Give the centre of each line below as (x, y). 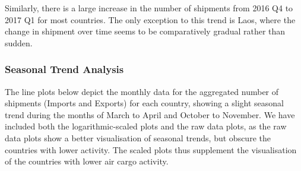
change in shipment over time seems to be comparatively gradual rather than (145, 31)
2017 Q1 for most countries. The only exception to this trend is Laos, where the (150, 19)
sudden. (19, 42)
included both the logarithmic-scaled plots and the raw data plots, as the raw (146, 126)
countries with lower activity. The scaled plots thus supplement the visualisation (151, 149)
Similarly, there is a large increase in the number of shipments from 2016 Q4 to (149, 8)
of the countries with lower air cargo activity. (87, 161)
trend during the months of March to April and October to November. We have (150, 114)
